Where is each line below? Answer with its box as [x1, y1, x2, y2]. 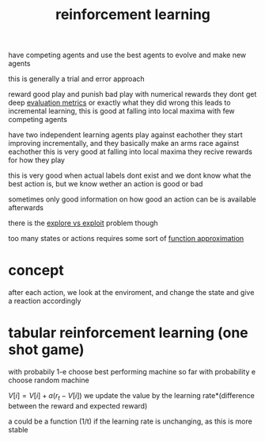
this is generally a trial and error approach [8, 74, 145, 84]
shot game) [8, 341, 85, 359]
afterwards [8, 203, 44, 213]
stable [8, 424, 29, 434]
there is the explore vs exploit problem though [8, 218, 158, 228]
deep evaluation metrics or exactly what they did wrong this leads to [8, 98, 231, 108]
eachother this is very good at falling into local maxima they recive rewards [8, 147, 253, 156]
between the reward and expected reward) [8, 401, 148, 410]
